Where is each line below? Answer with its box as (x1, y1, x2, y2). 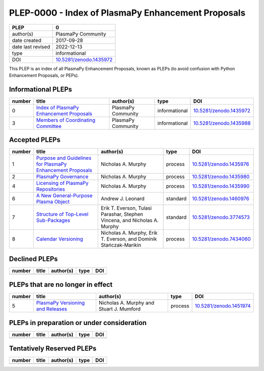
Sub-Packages (36, 217, 70, 224)
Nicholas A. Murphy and (98, 300, 154, 306)
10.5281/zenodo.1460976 (192, 196, 249, 202)
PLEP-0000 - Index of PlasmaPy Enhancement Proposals (9, 7, 245, 18)
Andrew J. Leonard (101, 196, 145, 202)
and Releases (36, 306, 67, 312)
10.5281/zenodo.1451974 (195, 303, 251, 309)
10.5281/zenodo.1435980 (192, 174, 250, 180)
